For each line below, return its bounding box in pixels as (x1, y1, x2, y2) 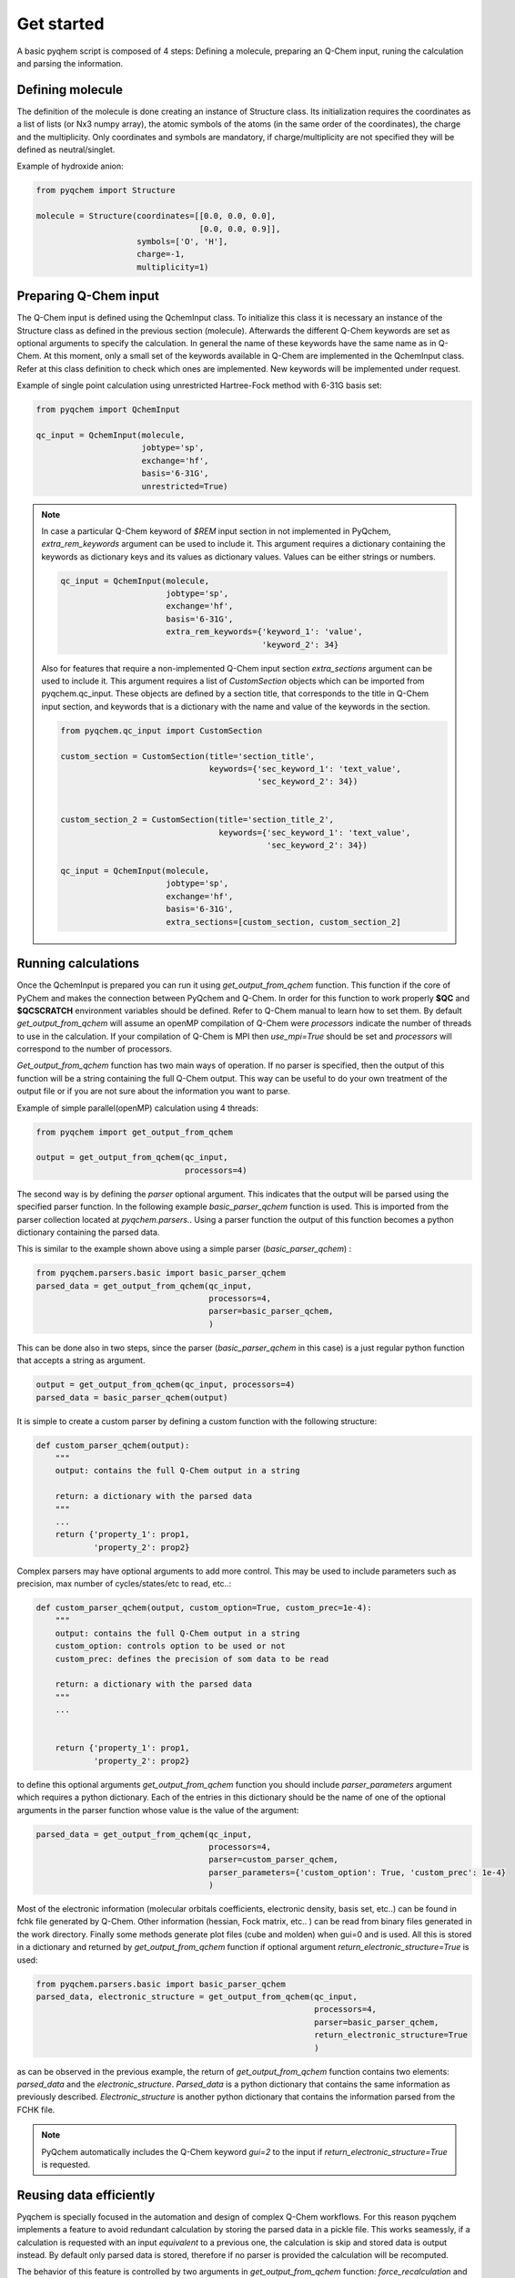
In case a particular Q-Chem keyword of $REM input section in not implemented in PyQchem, (41, 525, 391, 537)
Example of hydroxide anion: (16, 160, 125, 172)
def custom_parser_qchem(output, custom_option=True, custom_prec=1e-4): (35, 1603, 372, 1613)
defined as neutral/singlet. (16, 144, 116, 155)
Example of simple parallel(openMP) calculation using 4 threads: (16, 1103, 259, 1113)
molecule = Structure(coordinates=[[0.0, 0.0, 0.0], (35, 210, 277, 221)
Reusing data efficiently (16, 2187, 156, 2202)
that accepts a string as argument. (16, 1355, 146, 1366)
